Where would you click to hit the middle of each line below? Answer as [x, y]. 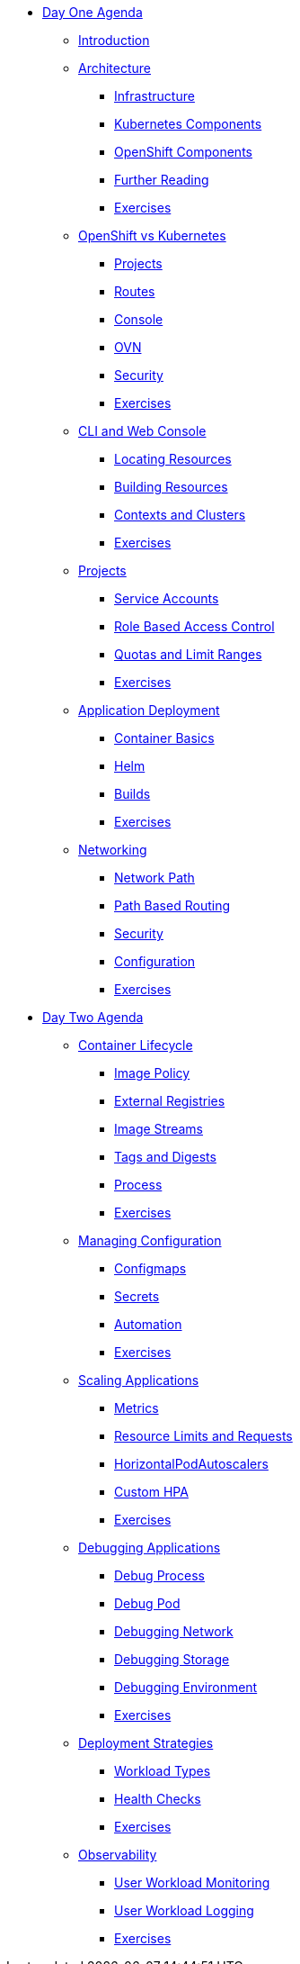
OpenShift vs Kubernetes [152, 235]
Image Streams [159, 1129]
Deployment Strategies [146, 1743]
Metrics [137, 1408]
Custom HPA [151, 1492]
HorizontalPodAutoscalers [191, 1464]
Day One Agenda [93, 12]
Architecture [115, 68]
